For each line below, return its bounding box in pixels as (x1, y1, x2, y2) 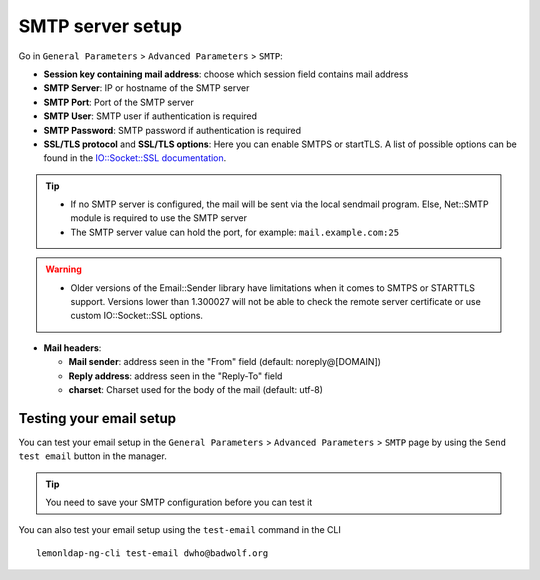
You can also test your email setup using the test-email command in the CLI (18, 524, 342, 536)
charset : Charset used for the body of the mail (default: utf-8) (68, 383, 324, 395)
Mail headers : (43, 341, 102, 354)
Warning (45, 263, 82, 275)
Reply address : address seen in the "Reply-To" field (68, 370, 283, 382)
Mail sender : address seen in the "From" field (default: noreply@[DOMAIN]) (68, 356, 382, 368)
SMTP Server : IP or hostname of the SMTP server (43, 82, 250, 94)
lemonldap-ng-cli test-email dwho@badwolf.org (36, 547, 269, 559)
